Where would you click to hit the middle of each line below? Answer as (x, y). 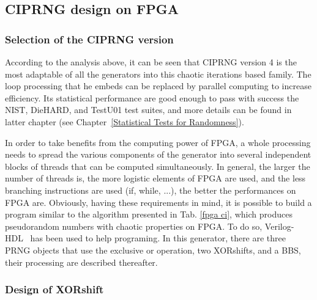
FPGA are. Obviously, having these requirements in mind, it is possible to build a (158, 202)
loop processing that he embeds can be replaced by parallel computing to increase (158, 86)
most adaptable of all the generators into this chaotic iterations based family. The (158, 74)
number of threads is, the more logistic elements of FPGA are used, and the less (155, 178)
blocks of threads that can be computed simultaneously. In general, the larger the (158, 166)
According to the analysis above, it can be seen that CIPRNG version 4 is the (151, 62)
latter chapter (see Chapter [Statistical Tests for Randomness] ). (125, 121)
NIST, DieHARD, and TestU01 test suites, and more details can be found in (148, 110)
